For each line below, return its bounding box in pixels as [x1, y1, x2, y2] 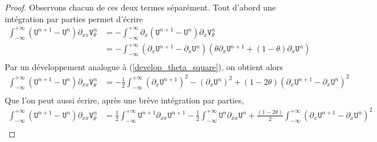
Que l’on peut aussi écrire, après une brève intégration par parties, [5, 93, 244, 106]
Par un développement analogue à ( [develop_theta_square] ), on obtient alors [5, 60, 283, 72]
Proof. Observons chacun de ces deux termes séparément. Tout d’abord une [5, 1, 276, 13]
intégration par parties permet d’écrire [5, 12, 143, 25]
